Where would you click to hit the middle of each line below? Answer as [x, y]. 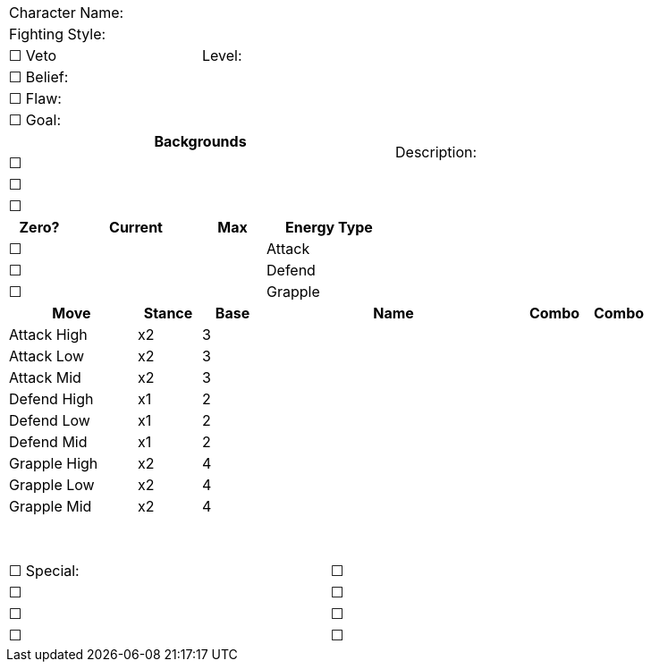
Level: [222, 55]
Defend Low [50, 420]
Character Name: [67, 13]
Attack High [48, 334]
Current [136, 227]
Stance [168, 313]
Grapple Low [52, 485]
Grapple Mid [51, 506]
